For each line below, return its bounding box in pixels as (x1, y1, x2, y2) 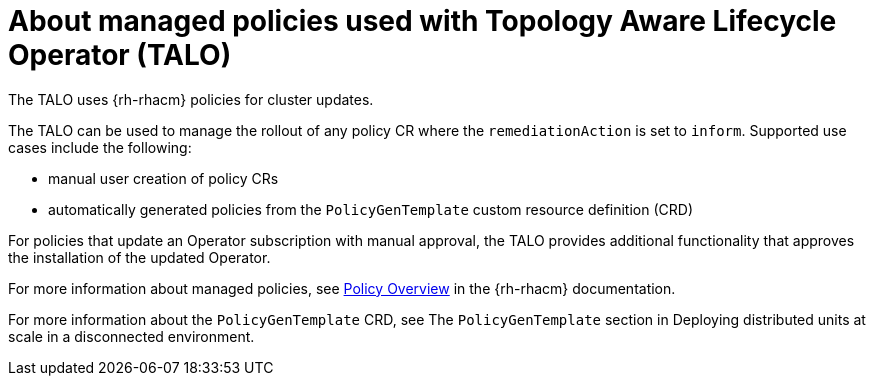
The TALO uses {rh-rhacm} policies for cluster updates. (8, 90, 374, 108)
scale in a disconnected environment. (8, 327, 255, 345)
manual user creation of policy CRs (48, 169, 279, 187)
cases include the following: (8, 138, 192, 156)
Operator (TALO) (8, 38, 232, 72)
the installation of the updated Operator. (8, 248, 271, 266)
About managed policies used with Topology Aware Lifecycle (8, 4, 837, 38)
